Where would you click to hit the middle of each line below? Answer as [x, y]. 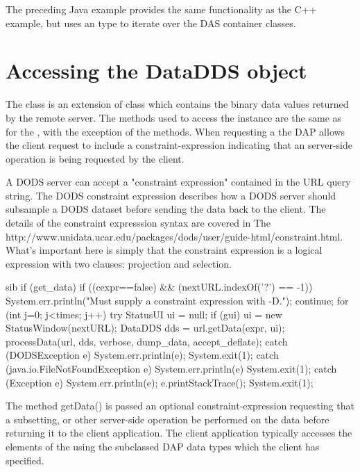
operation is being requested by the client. [95, 158]
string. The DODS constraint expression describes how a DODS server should [171, 195]
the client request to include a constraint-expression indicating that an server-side [179, 145]
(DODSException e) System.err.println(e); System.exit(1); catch [142, 355]
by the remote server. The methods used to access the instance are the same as [174, 117]
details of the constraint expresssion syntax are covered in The [138, 223]
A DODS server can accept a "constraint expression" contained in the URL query [178, 182]
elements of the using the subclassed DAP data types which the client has [163, 446]
